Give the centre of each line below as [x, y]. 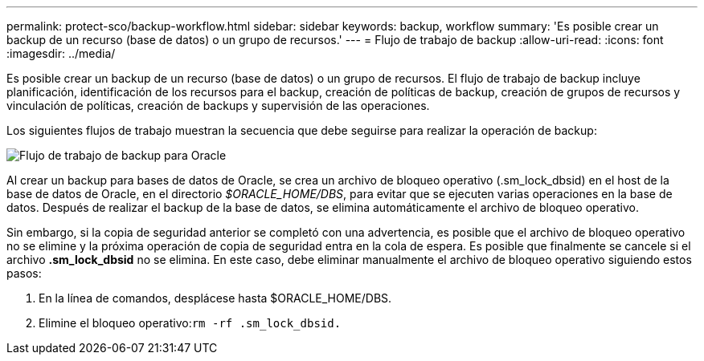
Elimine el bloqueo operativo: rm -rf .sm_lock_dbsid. [190, 323]
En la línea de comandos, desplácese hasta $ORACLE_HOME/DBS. [215, 298]
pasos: [24, 273]
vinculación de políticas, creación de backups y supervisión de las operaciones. [218, 105]
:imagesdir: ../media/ [61, 53]
